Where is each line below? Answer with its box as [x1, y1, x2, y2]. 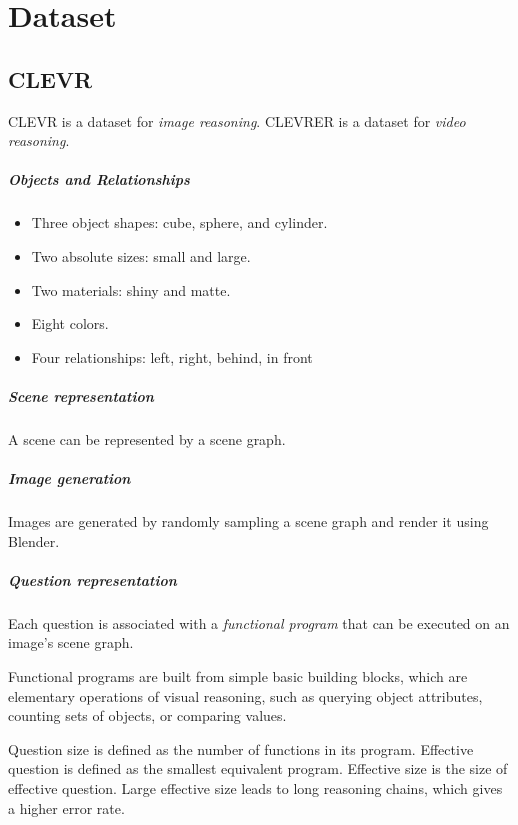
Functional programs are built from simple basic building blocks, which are [8, 665, 468, 686]
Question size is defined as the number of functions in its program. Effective [8, 738, 474, 759]
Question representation [8, 569, 177, 590]
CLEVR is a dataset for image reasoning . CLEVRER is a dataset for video [8, 110, 466, 131]
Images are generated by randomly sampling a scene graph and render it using [8, 511, 489, 532]
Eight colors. [31, 313, 109, 334]
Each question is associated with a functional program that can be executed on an [8, 612, 510, 633]
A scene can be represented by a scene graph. [8, 428, 286, 449]
